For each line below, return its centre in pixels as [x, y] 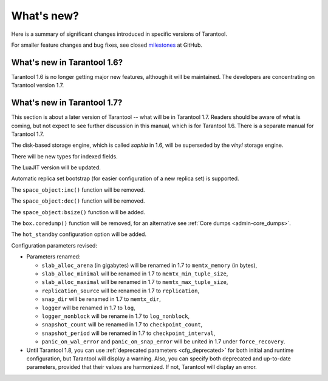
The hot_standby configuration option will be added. [79, 234]
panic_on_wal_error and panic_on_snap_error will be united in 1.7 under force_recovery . [163, 342]
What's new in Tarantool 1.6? [67, 62]
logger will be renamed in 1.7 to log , [89, 308]
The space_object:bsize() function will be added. [78, 212]
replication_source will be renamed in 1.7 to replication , [121, 291]
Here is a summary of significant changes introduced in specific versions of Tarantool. [119, 34]
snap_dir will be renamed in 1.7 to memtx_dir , [101, 299]
